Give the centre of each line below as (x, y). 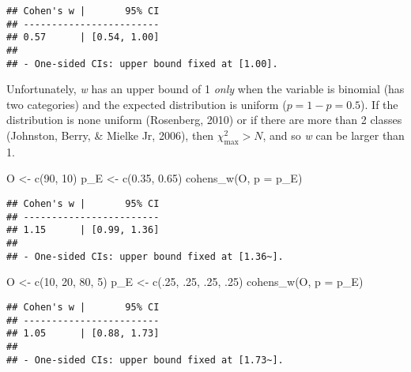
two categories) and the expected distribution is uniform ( (147, 104)
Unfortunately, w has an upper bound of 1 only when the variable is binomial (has (205, 89)
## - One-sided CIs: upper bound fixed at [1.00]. (142, 64)
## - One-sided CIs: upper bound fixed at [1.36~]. (145, 256)
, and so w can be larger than (334, 135)
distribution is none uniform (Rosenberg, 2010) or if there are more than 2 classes (204, 120)
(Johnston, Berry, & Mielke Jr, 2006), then (110, 135)
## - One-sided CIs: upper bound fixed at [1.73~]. (145, 360)
